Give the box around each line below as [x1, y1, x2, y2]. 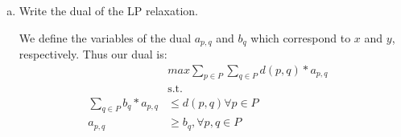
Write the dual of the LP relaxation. [19, 2, 198, 18]
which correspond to [250, 29, 351, 46]
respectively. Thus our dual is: [19, 46, 167, 62]
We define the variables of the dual [19, 29, 192, 46]
